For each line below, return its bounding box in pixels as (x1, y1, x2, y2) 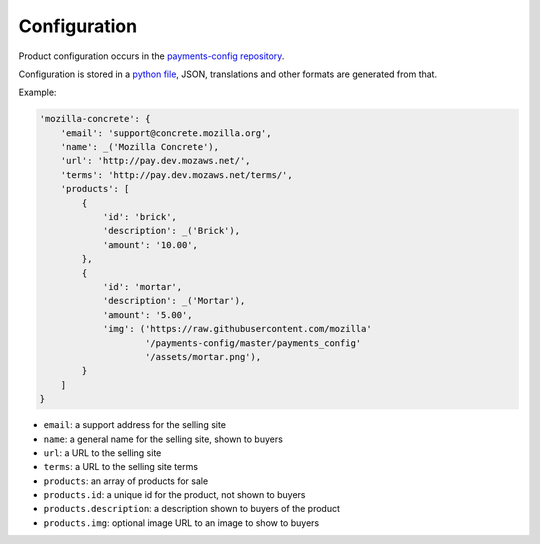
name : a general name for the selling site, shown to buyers (43, 433, 284, 445)
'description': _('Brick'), (102, 225, 240, 237)
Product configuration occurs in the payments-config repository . (18, 50, 285, 62)
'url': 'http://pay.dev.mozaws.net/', (60, 155, 251, 167)
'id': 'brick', (102, 211, 177, 223)
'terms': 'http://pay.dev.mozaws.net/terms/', (60, 169, 294, 180)
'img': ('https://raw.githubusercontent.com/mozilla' (102, 323, 372, 335)
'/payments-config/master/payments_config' (145, 337, 362, 349)
